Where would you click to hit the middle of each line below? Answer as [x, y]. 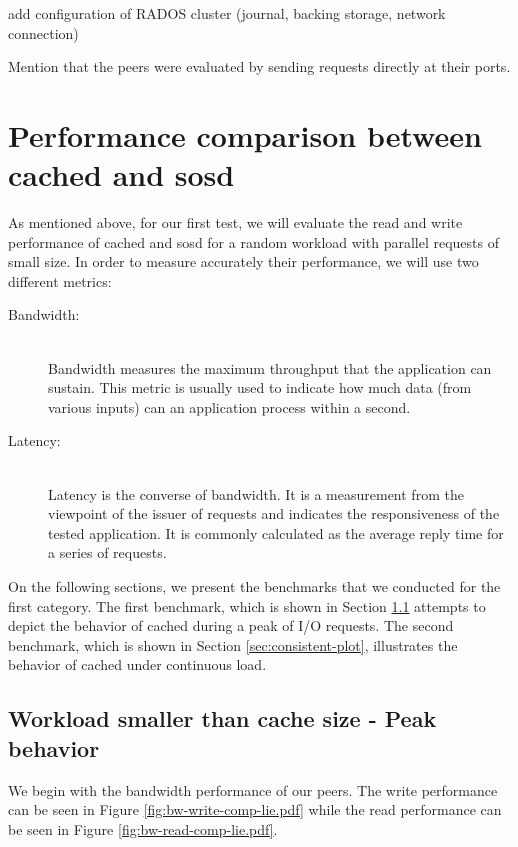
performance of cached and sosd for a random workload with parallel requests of [253, 241]
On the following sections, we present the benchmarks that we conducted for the [254, 586]
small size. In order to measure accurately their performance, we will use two [243, 261]
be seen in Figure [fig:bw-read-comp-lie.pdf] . [143, 828]
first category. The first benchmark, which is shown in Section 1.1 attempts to [247, 605]
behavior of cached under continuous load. [137, 664]
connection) [43, 32]
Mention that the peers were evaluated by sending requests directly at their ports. [259, 66]
